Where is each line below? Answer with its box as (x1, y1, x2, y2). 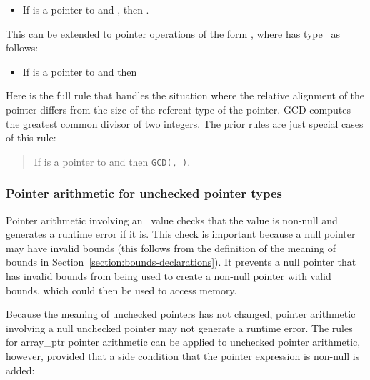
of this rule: (6, 130, 56, 145)
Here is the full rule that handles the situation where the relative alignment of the (6, 88, 365, 103)
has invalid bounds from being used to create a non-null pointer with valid (6, 269, 331, 283)
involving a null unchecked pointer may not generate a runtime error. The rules (6, 320, 353, 335)
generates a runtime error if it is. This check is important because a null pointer (6, 226, 356, 241)
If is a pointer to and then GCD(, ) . (34, 154, 191, 169)
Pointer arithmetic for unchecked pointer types (6, 184, 282, 202)
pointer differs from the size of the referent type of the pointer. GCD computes (6, 101, 351, 116)
